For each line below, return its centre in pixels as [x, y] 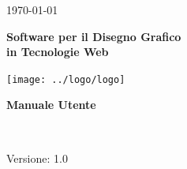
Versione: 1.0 [37, 158]
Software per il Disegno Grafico [94, 36]
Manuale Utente [51, 105]
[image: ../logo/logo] [66, 79]
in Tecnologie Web [58, 52]
